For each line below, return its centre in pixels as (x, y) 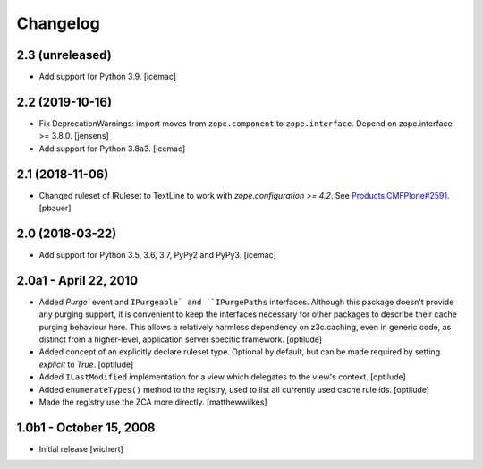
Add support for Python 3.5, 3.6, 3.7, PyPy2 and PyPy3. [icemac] (157, 254)
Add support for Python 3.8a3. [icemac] (112, 149)
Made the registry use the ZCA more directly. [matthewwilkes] (153, 402)
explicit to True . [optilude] (86, 364)
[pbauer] (55, 208)
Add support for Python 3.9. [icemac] (108, 77)
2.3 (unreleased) (64, 55)
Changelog (58, 23)
